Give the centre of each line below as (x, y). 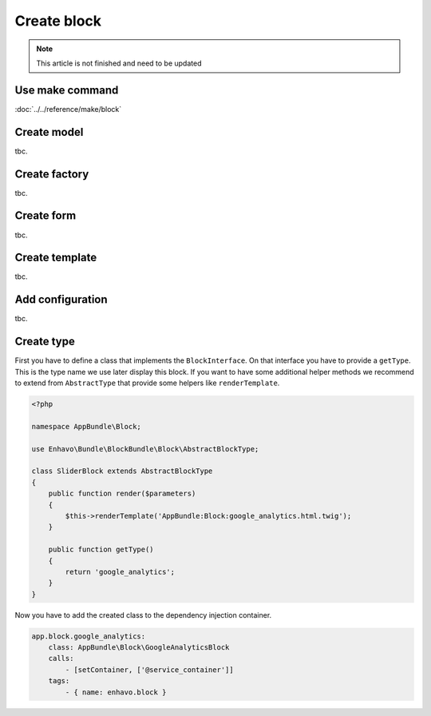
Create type (45, 342)
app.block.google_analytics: (89, 636)
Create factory (52, 174)
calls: (61, 658)
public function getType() (101, 550)
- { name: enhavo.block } (116, 692)
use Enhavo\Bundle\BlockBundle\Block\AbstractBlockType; (145, 449)
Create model (49, 132)
